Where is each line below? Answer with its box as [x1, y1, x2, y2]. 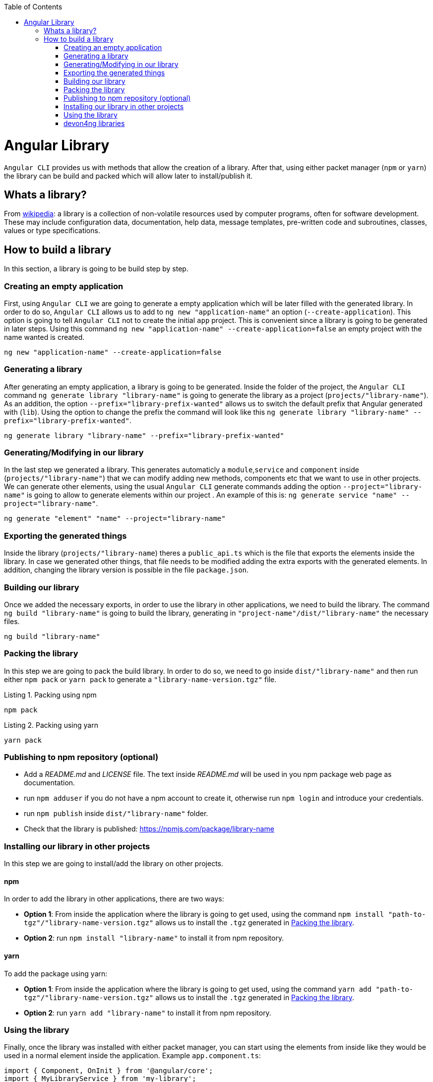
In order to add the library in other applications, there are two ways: [4, 894, 224, 903]
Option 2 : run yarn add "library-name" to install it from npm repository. [24, 1008, 271, 1017]
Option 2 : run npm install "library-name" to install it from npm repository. [24, 934, 284, 943]
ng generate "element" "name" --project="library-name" [4, 514, 226, 523]
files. [4, 617, 20, 626]
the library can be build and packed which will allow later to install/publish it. [4, 171, 253, 180]
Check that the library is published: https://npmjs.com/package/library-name [24, 825, 274, 833]
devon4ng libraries [63, 119, 125, 127]
